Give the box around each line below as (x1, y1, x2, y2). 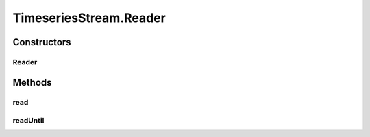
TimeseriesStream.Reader (12, 10, 166, 25)
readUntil (12, 116, 45, 125)
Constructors (12, 36, 71, 48)
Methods (12, 76, 52, 88)
